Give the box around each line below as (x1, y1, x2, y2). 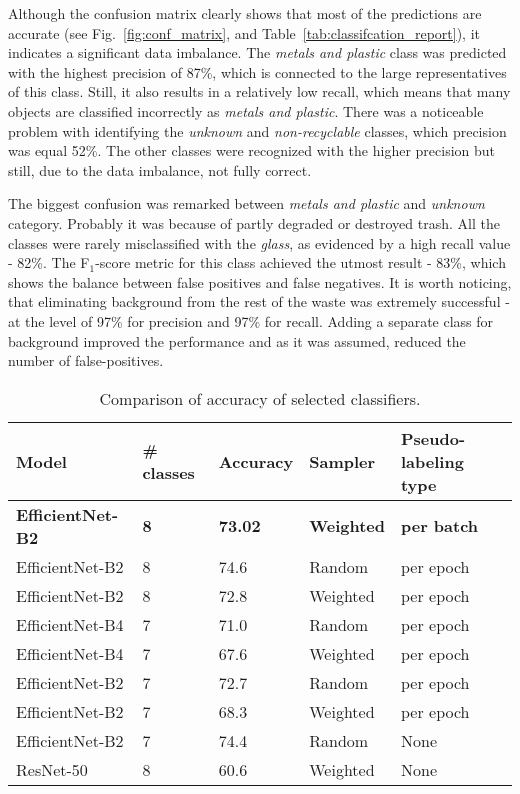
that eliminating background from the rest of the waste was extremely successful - (8, 291, 510, 312)
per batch (400, 514, 479, 538)
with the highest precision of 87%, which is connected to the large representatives (8, 61, 507, 82)
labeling (400, 449, 464, 473)
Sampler (309, 449, 376, 473)
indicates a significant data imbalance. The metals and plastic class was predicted (8, 42, 507, 63)
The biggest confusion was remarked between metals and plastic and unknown (8, 193, 485, 214)
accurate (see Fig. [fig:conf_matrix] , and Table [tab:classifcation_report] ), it (8, 22, 480, 43)
